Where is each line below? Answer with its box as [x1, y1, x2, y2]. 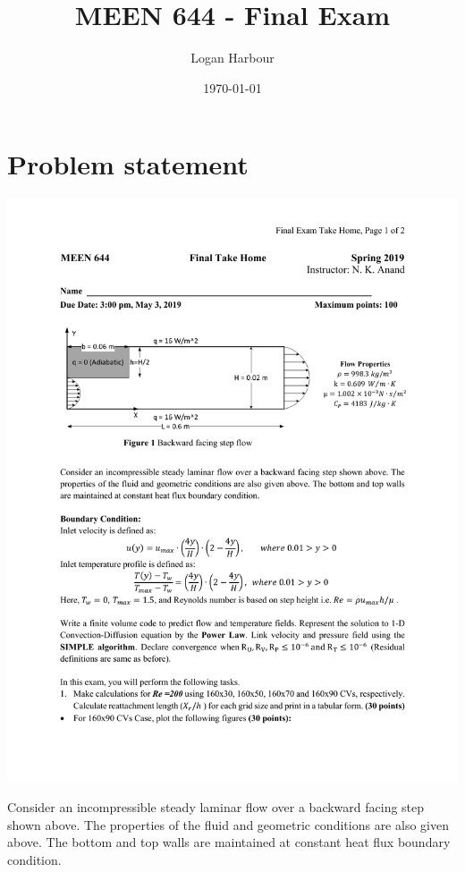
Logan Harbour [190, 48, 275, 67]
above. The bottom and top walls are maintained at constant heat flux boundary [7, 833, 451, 851]
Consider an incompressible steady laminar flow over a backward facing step [7, 798, 425, 817]
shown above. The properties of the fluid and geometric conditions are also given [7, 815, 449, 834]
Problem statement [7, 146, 249, 182]
